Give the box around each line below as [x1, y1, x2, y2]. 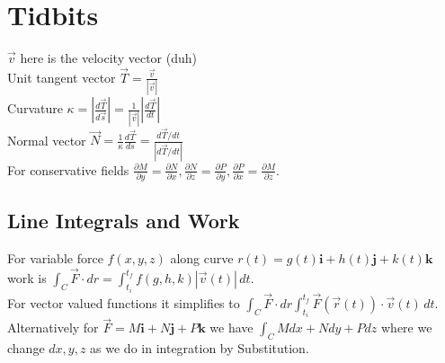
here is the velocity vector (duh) [20, 49, 197, 67]
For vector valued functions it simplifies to [7, 293, 240, 312]
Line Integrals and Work [7, 207, 240, 235]
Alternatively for [7, 318, 99, 337]
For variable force [7, 249, 103, 268]
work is [7, 269, 47, 288]
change [7, 339, 45, 358]
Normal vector [7, 130, 86, 149]
